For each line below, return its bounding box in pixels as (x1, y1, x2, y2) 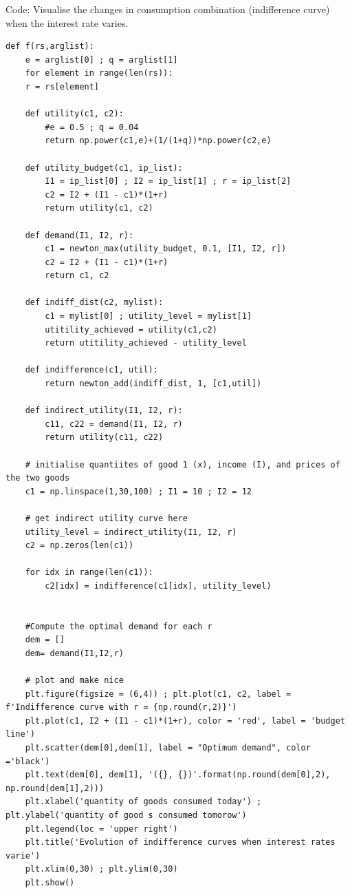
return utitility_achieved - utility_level (45, 338, 247, 348)
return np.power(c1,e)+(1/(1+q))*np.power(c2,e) (45, 136, 272, 146)
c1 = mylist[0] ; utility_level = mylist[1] (45, 311, 252, 322)
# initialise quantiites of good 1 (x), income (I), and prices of (25, 459, 340, 470)
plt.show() (25, 878, 75, 887)
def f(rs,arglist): (6, 41, 94, 52)
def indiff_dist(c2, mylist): (25, 297, 164, 308)
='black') (6, 756, 50, 766)
